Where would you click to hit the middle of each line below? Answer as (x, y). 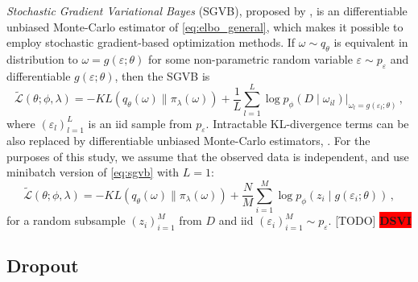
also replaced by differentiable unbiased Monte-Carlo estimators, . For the (188, 141)
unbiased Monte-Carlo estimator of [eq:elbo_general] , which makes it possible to (205, 26)
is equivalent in (371, 42)
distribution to (42, 58)
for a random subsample (66, 220)
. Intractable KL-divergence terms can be (307, 123)
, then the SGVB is (162, 75)
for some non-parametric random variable (250, 58)
